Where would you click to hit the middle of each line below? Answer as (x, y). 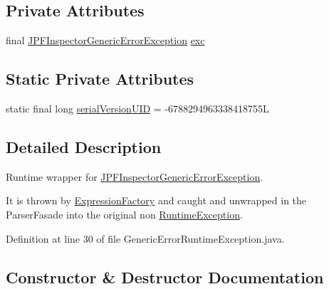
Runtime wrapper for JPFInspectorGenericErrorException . (135, 176)
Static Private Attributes (100, 79)
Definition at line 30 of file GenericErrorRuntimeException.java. (145, 238)
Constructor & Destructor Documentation (165, 277)
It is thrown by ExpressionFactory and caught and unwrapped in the (156, 200)
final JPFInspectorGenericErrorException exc (105, 40)
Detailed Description (84, 146)
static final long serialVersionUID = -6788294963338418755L (137, 108)
